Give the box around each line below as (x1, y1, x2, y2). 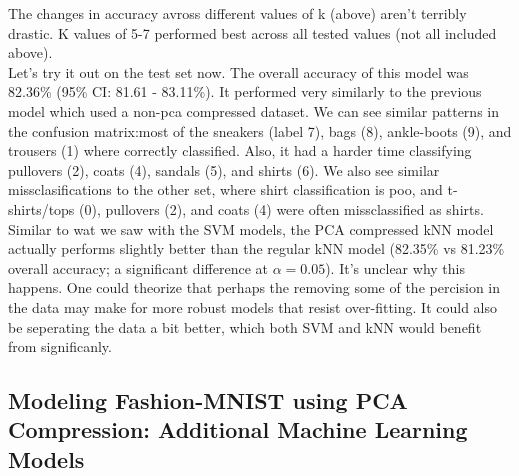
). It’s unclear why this (325, 257, 465, 278)
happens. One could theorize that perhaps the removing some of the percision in (8, 277, 501, 298)
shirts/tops (8, 198, 75, 219)
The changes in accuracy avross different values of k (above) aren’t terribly (8, 3, 467, 23)
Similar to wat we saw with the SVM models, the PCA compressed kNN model (8, 218, 494, 239)
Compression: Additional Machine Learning (8, 414, 468, 445)
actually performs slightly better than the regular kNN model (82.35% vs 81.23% (8, 238, 505, 259)
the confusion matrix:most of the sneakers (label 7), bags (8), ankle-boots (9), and (8, 120, 512, 141)
